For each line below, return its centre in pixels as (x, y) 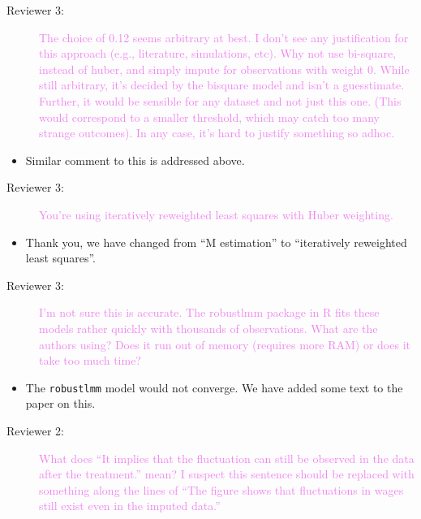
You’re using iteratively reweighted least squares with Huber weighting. (216, 214)
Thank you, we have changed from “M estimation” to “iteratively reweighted (216, 242)
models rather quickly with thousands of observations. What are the (208, 328)
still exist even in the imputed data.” (130, 506)
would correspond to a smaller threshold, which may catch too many (209, 117)
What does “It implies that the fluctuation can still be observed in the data (227, 458)
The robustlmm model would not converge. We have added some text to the (214, 387)
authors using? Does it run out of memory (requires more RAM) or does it (225, 344)
